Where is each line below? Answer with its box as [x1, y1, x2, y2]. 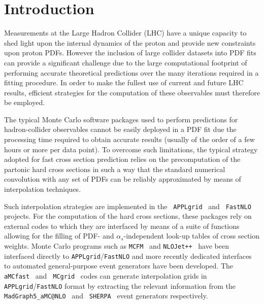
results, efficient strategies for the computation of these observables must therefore [4, 87, 260, 97]
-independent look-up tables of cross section [123, 230, 260, 241]
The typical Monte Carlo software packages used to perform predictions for [4, 114, 238, 124]
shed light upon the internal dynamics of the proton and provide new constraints [4, 37, 256, 48]
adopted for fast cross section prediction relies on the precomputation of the [4, 154, 241, 164]
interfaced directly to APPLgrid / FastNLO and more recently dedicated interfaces [4, 250, 252, 261]
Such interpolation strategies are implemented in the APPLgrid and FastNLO [4, 200, 251, 211]
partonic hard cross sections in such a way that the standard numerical [4, 163, 225, 174]
